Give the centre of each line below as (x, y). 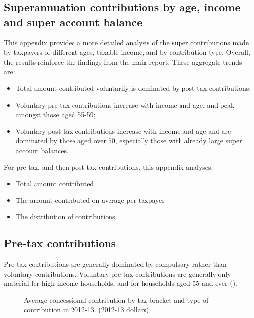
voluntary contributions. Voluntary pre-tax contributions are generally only (118, 273)
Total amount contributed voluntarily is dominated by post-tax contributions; (133, 88)
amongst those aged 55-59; (55, 114)
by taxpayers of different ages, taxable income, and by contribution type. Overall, (127, 52)
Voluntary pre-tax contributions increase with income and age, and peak (125, 104)
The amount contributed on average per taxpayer (90, 200)
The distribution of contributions (65, 217)
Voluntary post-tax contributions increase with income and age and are (123, 131)
